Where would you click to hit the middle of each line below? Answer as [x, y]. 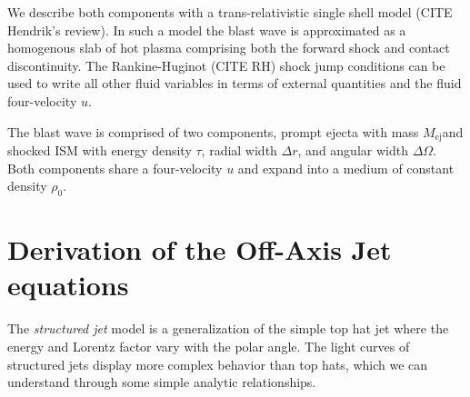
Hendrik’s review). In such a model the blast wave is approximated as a [207, 30]
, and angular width [353, 150]
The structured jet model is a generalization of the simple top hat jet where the [228, 328]
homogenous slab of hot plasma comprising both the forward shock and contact [229, 48]
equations [68, 285]
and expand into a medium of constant [346, 168]
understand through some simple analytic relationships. [162, 382]
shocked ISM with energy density [100, 150]
